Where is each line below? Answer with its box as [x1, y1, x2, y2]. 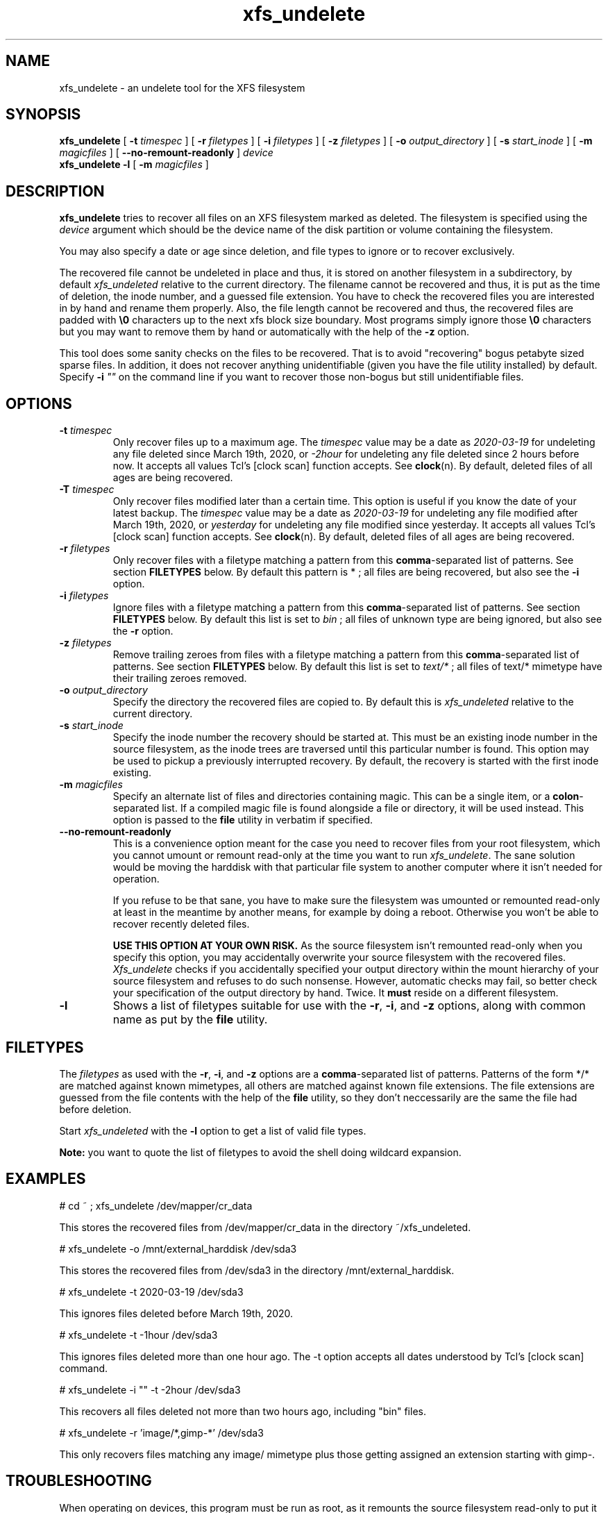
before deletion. [59, 1103, 132, 1115]
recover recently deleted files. [112, 918, 250, 930]
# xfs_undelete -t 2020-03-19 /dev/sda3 [59, 1285, 244, 1298]
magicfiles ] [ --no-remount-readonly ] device [59, 147, 273, 159]
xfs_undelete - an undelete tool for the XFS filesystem [59, 81, 305, 94]
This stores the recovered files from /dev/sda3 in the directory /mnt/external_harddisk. [59, 1264, 455, 1276]
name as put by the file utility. [112, 1012, 268, 1027]
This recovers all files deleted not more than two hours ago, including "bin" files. [59, 1405, 426, 1417]
